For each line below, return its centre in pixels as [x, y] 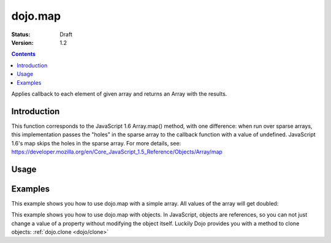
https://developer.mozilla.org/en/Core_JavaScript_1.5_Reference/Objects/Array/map [117, 152]
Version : [22, 42]
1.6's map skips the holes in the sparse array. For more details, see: [96, 143]
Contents [24, 54]
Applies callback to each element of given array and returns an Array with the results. [119, 94]
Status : [21, 34]
